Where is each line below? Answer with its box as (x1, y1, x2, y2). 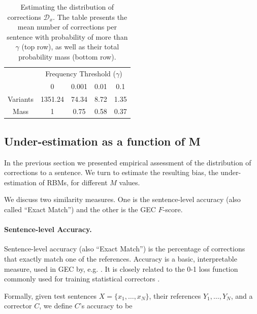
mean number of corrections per (17, 21, 117, 32)
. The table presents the (53, 11, 127, 22)
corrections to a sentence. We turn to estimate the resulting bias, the (4, 167, 218, 178)
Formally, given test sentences (4, 290, 97, 301)
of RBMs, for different (39, 177, 108, 187)
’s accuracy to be (79, 300, 133, 311)
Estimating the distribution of (20, 2, 114, 12)
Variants (8, 93, 34, 104)
